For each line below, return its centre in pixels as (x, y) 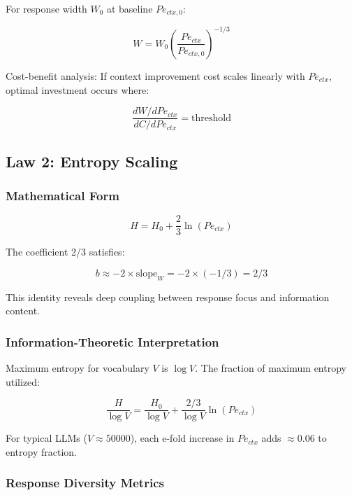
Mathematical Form (63, 195)
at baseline (130, 8)
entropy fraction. (41, 451)
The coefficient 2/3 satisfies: (65, 252)
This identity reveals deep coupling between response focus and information (168, 297)
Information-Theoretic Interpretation (112, 341)
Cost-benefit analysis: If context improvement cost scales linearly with (155, 75)
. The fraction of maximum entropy (271, 368)
